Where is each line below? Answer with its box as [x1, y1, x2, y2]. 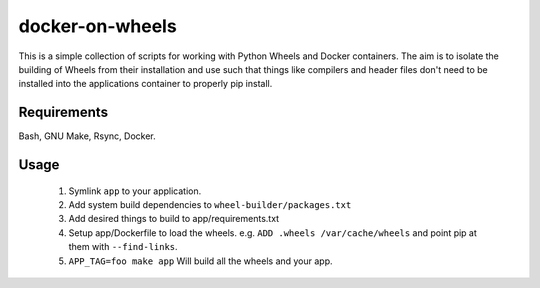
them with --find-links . [68, 241, 179, 253]
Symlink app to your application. [68, 185, 202, 197]
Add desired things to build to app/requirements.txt [68, 213, 280, 225]
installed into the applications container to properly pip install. [18, 78, 273, 90]
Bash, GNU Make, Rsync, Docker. [18, 130, 156, 142]
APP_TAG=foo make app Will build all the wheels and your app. [68, 255, 334, 267]
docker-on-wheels [18, 15, 177, 37]
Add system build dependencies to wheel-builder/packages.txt [68, 199, 352, 211]
